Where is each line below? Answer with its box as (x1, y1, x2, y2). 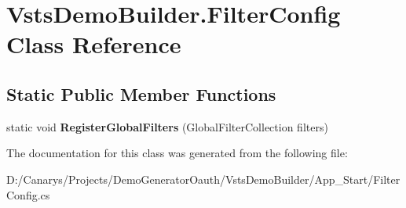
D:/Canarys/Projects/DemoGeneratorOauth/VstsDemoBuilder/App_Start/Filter (6, 170, 401, 187)
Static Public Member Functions (6, 81, 276, 106)
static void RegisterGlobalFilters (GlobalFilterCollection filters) (6, 118, 328, 134)
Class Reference (6, 28, 181, 60)
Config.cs (6, 186, 50, 203)
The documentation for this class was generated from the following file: (6, 145, 348, 161)
